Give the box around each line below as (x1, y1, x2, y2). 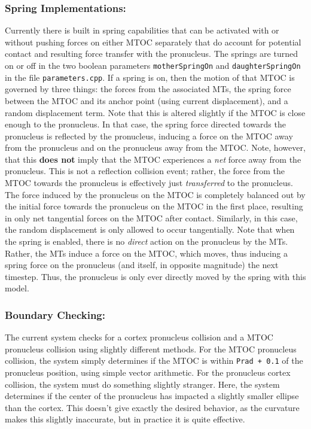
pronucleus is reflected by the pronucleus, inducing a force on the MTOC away (5, 129, 293, 142)
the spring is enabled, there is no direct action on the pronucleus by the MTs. (5, 235, 288, 248)
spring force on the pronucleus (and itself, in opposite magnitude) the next (5, 258, 279, 271)
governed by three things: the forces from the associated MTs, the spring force (5, 83, 291, 95)
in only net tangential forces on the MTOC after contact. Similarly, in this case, (5, 211, 298, 224)
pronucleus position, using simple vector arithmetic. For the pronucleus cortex (5, 366, 291, 379)
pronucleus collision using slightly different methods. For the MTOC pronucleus (5, 342, 297, 355)
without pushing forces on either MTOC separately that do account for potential (5, 35, 301, 48)
